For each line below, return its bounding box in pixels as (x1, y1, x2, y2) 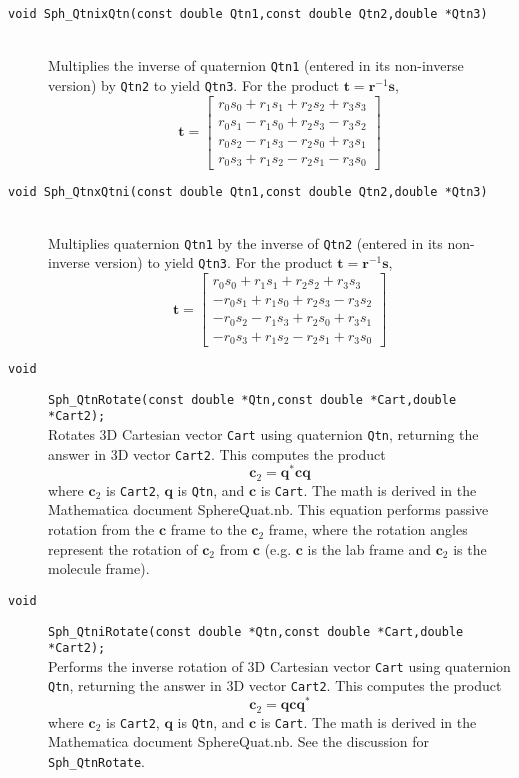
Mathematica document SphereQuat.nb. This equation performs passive (48, 499, 489, 520)
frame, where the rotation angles (268, 519, 468, 540)
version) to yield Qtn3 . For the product (94, 252, 333, 273)
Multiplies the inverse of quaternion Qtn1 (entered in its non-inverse (48, 55, 464, 76)
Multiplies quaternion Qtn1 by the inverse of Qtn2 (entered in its (48, 232, 443, 253)
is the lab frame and (307, 538, 431, 559)
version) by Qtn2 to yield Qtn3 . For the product (48, 74, 340, 95)
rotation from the (48, 519, 155, 540)
